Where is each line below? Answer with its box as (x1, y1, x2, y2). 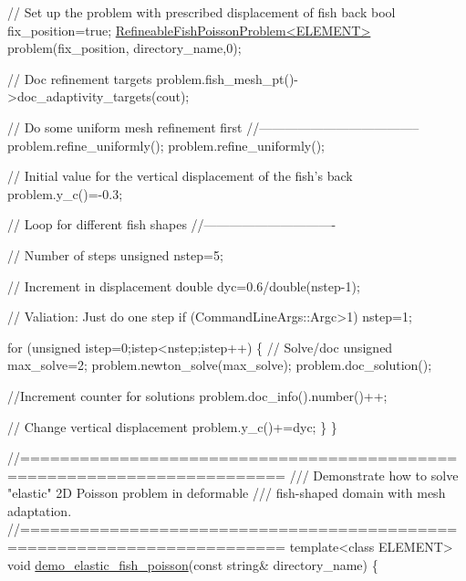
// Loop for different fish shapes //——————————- (7, 215, 337, 234)
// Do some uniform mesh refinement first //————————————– (7, 117, 419, 136)
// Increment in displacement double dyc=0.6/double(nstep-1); (7, 276, 360, 295)
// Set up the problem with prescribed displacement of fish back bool (7, 3, 396, 21)
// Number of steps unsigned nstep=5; (7, 245, 223, 264)
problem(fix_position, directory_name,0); (7, 38, 242, 58)
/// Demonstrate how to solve (289, 465, 459, 484)
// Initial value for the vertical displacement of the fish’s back (7, 166, 353, 185)
